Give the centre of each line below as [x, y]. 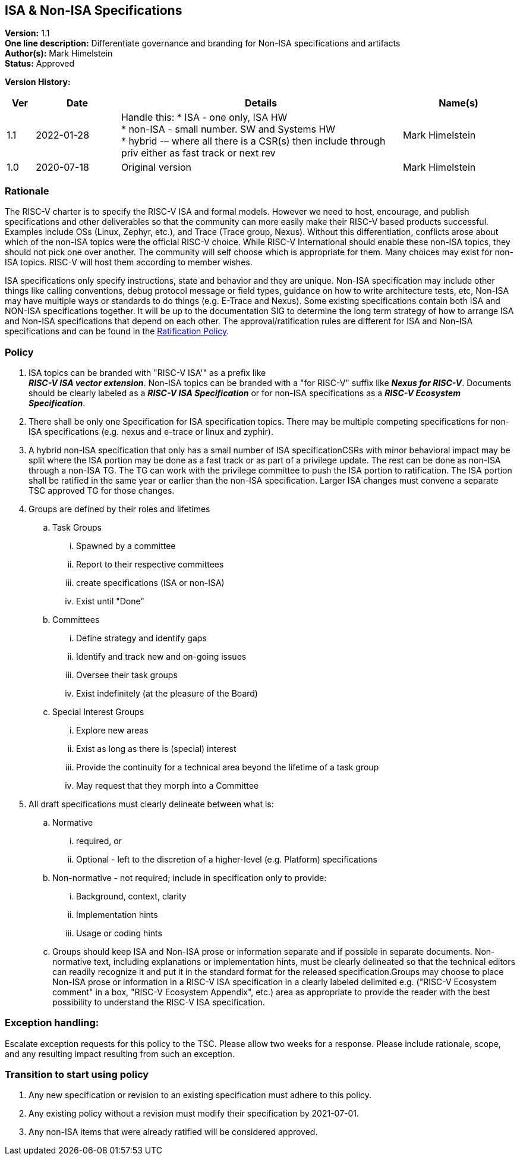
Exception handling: [52, 1023]
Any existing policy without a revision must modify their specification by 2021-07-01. [194, 1114]
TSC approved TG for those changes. [102, 490]
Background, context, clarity [131, 896]
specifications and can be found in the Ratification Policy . [117, 331]
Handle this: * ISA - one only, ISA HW [204, 117]
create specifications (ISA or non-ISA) [150, 582]
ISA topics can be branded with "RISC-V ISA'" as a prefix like [147, 372]
